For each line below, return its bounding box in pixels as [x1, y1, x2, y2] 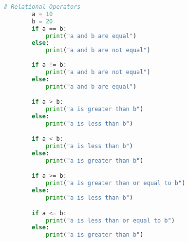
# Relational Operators [4, 3, 81, 10]
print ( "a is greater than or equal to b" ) [45, 180, 186, 187]
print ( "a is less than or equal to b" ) [45, 217, 175, 224]
